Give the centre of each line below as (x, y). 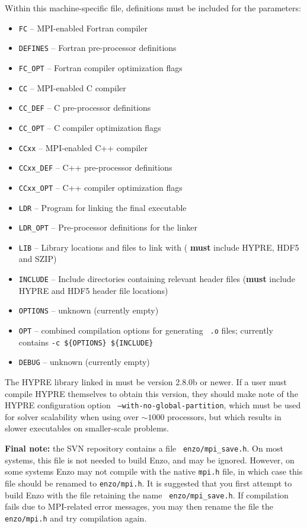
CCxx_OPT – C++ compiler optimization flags (100, 187)
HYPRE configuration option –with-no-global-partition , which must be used (153, 405)
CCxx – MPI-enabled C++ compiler (83, 147)
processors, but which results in (224, 416)
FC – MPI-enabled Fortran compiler (83, 28)
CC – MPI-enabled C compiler (72, 87)
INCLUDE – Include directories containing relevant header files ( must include (157, 279)
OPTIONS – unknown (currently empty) (89, 310)
